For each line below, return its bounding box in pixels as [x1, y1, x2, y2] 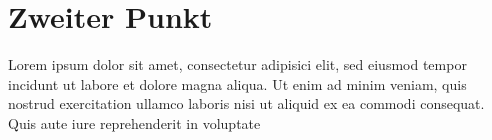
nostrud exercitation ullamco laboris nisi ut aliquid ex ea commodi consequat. [8, 93, 485, 114]
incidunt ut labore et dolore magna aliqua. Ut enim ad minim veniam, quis [8, 73, 467, 94]
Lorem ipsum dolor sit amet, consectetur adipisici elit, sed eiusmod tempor [8, 54, 467, 75]
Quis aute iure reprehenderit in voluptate [8, 112, 261, 133]
